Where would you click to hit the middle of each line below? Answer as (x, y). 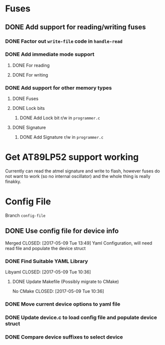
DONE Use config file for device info (62, 231)
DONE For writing (30, 75)
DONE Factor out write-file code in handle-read (64, 41)
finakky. (13, 181)
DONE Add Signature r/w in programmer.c (61, 137)
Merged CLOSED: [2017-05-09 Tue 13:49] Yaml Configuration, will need (79, 243)
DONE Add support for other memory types (58, 87)
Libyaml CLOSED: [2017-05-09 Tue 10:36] (48, 272)
